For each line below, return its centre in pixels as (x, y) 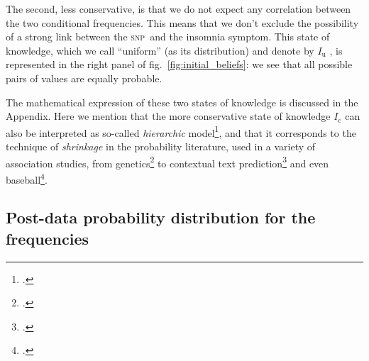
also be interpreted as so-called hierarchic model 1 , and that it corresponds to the (181, 131)
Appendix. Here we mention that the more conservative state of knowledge (168, 116)
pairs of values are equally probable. (84, 78)
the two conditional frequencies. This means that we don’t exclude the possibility (182, 22)
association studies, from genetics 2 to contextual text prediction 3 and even (167, 162)
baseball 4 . (27, 178)
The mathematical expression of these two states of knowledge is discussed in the (182, 102)
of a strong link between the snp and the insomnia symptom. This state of (168, 37)
